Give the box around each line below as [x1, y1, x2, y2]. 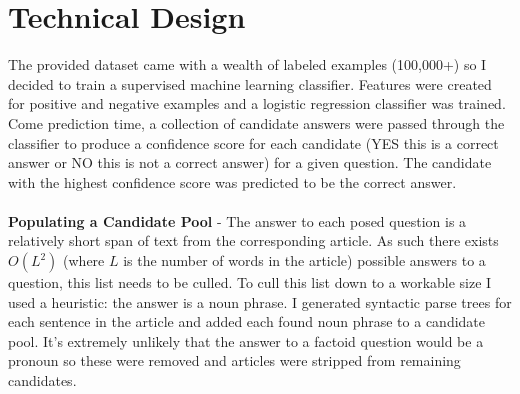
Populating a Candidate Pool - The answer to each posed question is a [8, 210, 467, 231]
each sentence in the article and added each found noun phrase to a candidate [8, 311, 486, 332]
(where [63, 250, 105, 271]
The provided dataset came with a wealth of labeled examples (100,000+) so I [8, 54, 487, 75]
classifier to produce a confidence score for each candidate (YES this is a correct [8, 132, 499, 153]
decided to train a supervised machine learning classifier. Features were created [8, 73, 492, 94]
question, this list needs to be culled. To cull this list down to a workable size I [8, 272, 492, 293]
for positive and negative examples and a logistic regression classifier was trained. [8, 93, 506, 114]
